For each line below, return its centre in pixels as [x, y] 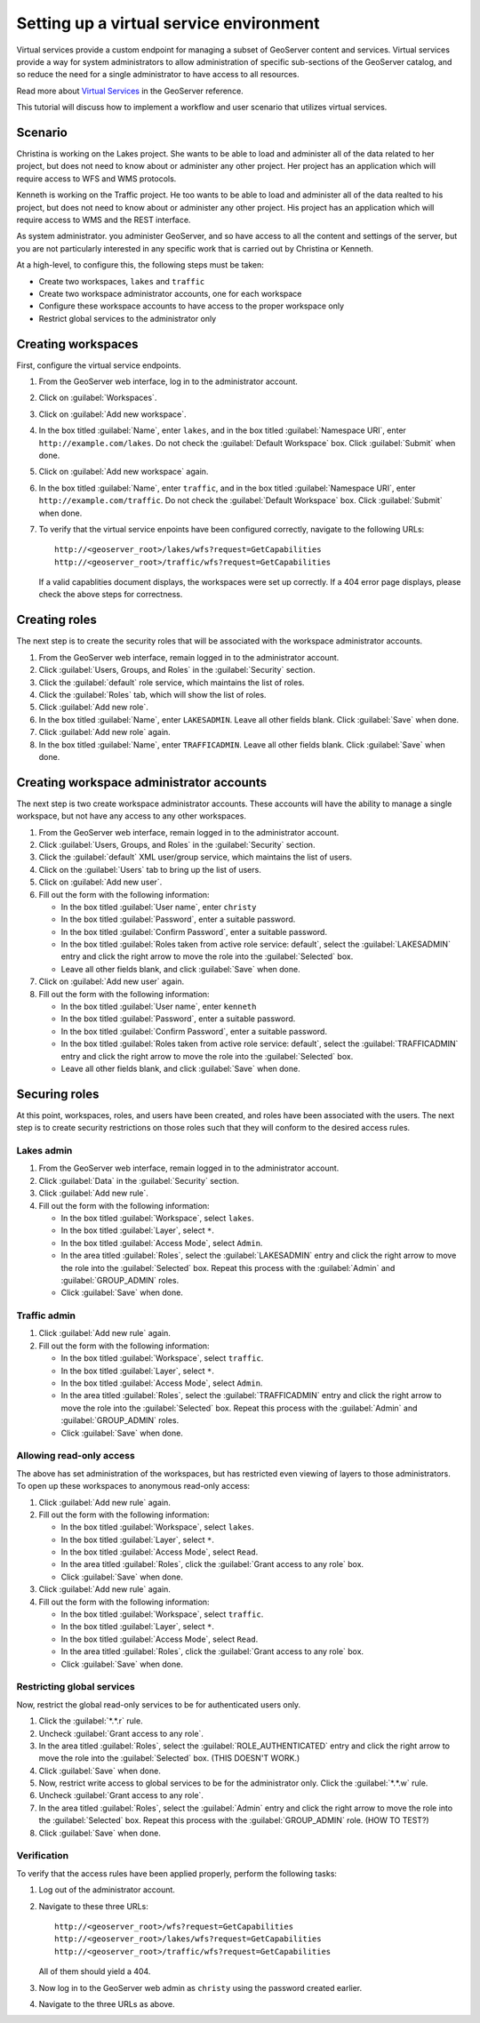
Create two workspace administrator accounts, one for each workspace [170, 293]
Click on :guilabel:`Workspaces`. [98, 398]
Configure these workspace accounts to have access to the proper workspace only [192, 306]
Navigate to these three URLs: [93, 1906]
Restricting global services [76, 1687]
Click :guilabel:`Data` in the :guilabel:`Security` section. [139, 1180]
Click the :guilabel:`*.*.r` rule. [91, 1721]
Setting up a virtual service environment [168, 23]
